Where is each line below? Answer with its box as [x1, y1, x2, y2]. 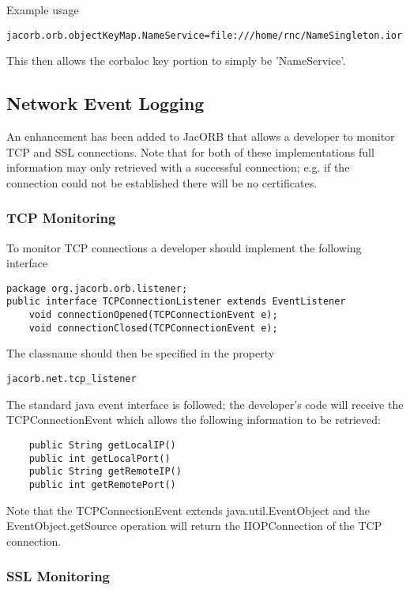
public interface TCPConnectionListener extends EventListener [6, 296, 346, 308]
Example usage [6, 2, 79, 17]
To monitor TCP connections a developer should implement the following [6, 239, 362, 255]
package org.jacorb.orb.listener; [6, 282, 188, 294]
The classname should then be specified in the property [6, 345, 275, 361]
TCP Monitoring [6, 208, 116, 228]
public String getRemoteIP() [28, 466, 182, 478]
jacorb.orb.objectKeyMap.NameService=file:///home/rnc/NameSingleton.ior [6, 29, 403, 41]
